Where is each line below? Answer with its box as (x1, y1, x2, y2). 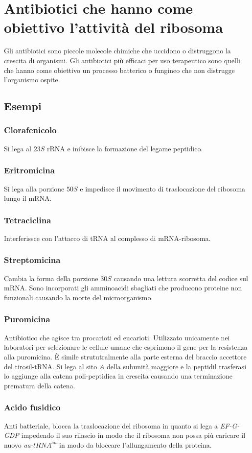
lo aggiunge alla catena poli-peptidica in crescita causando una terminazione (4, 371, 232, 381)
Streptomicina (4, 254, 61, 266)
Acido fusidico (4, 401, 61, 413)
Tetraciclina (4, 214, 51, 226)
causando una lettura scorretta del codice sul (114, 273, 249, 283)
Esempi (4, 98, 42, 114)
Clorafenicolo (4, 124, 57, 136)
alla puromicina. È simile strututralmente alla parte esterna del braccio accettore (4, 351, 247, 361)
